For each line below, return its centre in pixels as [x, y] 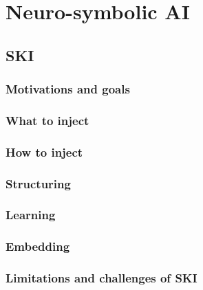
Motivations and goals [68, 89]
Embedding [38, 246]
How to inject [44, 152]
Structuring [38, 183]
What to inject [47, 120]
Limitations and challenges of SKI [101, 278]
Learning [31, 215]
